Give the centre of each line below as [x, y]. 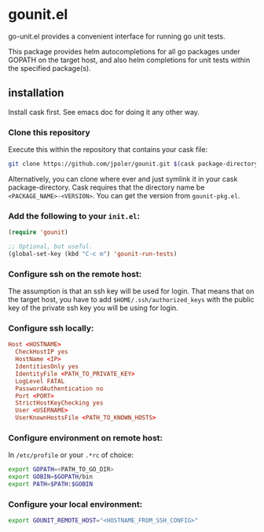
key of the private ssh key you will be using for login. [93, 308]
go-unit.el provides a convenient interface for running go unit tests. [117, 36]
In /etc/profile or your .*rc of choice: [71, 455]
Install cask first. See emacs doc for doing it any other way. [104, 112]
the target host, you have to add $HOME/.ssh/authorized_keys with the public [131, 300]
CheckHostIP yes [42, 352]
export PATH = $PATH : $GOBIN [50, 484]
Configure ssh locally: [51, 328]
